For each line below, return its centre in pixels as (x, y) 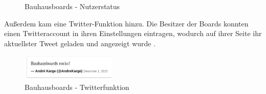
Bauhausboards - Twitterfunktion (77, 87)
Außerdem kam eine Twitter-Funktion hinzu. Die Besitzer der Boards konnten (126, 23)
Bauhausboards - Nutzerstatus (72, 6)
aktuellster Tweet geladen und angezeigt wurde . (80, 43)
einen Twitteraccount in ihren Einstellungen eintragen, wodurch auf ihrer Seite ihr (133, 33)
